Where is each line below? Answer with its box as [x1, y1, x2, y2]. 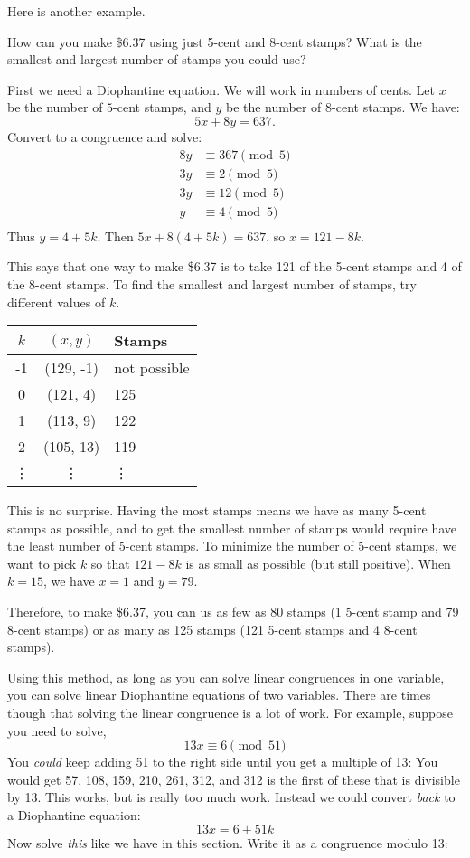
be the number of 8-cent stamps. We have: [225, 98, 460, 117]
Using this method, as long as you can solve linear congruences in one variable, [7, 667, 445, 686]
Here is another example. [7, 2, 146, 20]
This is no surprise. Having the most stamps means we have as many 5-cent [7, 501, 427, 520]
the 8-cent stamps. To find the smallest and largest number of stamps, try [7, 274, 417, 293]
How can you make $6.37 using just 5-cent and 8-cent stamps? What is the [7, 32, 422, 51]
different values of [7, 292, 106, 311]
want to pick [7, 553, 77, 572]
